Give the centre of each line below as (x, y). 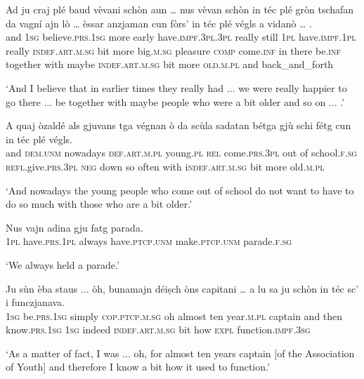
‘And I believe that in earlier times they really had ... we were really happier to (176, 87)
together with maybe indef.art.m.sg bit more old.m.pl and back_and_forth (170, 64)
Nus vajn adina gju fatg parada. (74, 227)
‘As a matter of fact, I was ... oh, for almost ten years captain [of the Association (180, 353)
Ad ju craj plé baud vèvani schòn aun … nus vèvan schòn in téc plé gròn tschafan (180, 9)
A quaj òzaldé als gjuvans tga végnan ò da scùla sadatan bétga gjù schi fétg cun (178, 125)
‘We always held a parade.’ (63, 264)
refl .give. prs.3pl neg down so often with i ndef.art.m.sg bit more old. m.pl (165, 166)
